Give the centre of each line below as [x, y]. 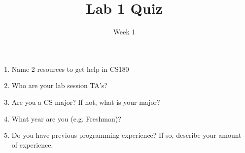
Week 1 [124, 32]
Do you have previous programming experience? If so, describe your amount [126, 135]
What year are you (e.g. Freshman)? [66, 118]
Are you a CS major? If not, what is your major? [86, 102]
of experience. [32, 144]
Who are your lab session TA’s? [59, 85]
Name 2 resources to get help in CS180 [70, 69]
